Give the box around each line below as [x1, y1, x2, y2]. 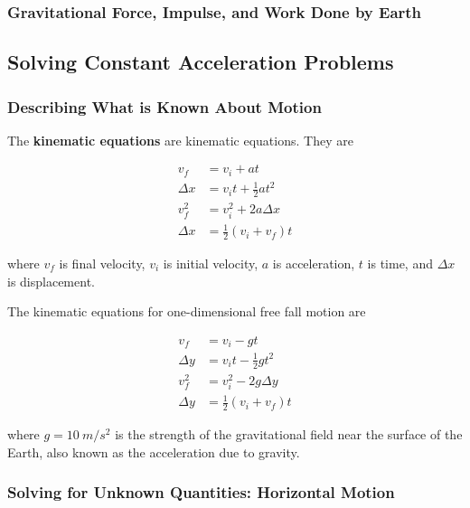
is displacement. [7, 271, 95, 290]
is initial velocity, [163, 253, 258, 272]
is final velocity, [59, 253, 146, 272]
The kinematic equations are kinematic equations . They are [7, 130, 353, 149]
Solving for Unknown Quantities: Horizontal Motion [7, 481, 395, 503]
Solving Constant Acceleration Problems [7, 48, 394, 76]
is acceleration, [272, 253, 355, 272]
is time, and [367, 253, 433, 272]
